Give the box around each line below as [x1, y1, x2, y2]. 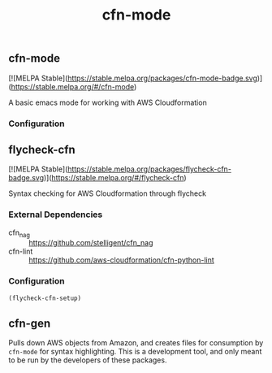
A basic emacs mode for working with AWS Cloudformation [8, 98, 207, 107]
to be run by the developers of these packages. [8, 355, 167, 365]
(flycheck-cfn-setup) [8, 294, 82, 302]
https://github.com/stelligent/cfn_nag [28, 238, 153, 248]
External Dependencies [8, 209, 103, 220]
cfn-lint [8, 246, 33, 257]
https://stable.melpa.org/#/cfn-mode [11, 81, 135, 91]
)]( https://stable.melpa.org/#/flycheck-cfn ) [43, 173, 187, 183]
